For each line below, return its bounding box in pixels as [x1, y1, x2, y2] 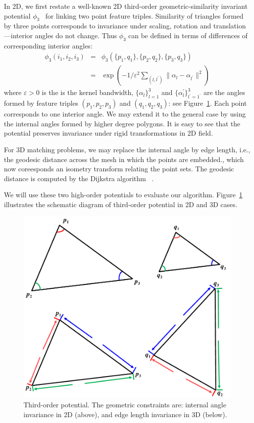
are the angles [203, 87, 245, 97]
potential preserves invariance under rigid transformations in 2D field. [4, 128, 213, 138]
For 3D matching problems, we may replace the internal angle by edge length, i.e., [4, 144, 251, 155]
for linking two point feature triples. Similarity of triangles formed [45, 10, 244, 21]
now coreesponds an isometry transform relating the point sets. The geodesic [4, 164, 234, 174]
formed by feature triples [4, 98, 78, 108]
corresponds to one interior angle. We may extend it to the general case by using [4, 109, 246, 119]
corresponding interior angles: [4, 40, 92, 50]
